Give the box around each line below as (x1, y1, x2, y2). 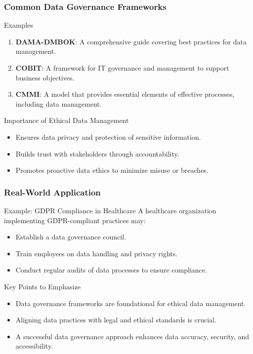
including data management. (15, 98, 102, 109)
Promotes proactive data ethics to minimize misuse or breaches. (15, 165, 209, 175)
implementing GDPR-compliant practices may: (4, 215, 146, 225)
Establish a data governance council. (15, 232, 126, 242)
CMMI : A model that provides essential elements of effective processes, (15, 89, 234, 99)
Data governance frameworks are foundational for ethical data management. (15, 298, 246, 308)
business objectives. (15, 72, 75, 82)
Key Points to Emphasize (4, 281, 81, 291)
